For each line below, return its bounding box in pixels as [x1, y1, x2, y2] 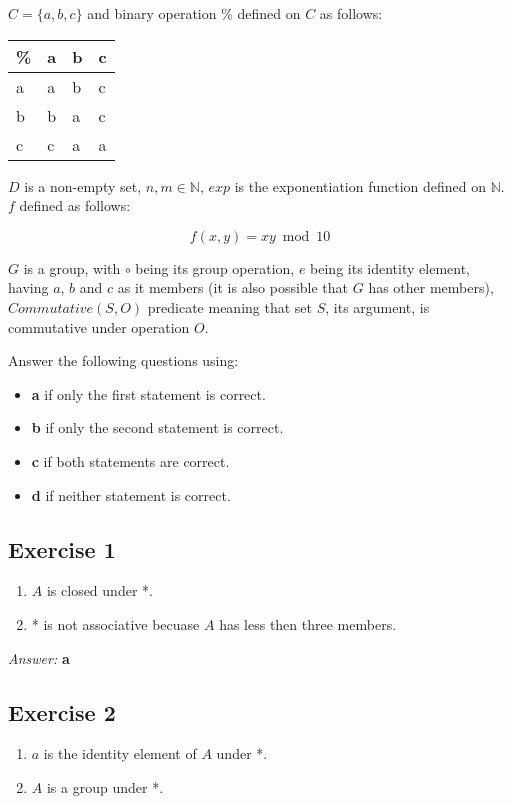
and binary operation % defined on [87, 3, 301, 23]
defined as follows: [19, 195, 131, 216]
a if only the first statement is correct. [31, 383, 266, 404]
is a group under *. [46, 776, 164, 797]
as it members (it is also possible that [117, 277, 349, 298]
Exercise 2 [8, 696, 116, 727]
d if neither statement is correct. [31, 484, 231, 505]
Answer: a [8, 647, 70, 668]
